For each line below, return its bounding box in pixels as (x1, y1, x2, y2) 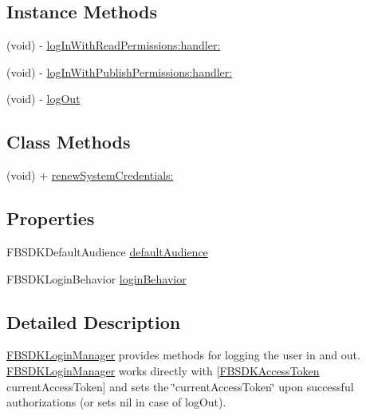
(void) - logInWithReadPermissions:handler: (6, 37, 221, 53)
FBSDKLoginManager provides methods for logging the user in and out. (6, 347, 360, 363)
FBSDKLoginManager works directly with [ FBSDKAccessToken (6, 362, 320, 378)
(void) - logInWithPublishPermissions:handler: (6, 63, 233, 80)
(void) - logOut (6, 90, 81, 107)
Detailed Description (6, 309, 181, 334)
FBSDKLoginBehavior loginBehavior (6, 270, 187, 287)
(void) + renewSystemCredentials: (6, 167, 174, 184)
